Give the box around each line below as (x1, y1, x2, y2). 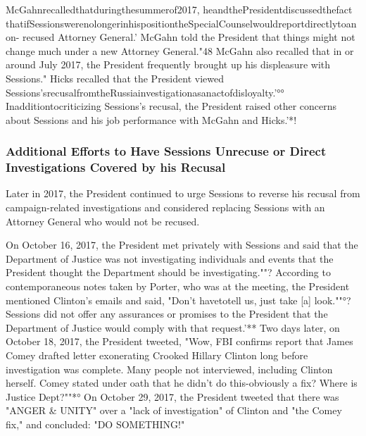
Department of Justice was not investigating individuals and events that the (6, 251, 334, 266)
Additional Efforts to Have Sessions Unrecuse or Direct (6, 142, 327, 160)
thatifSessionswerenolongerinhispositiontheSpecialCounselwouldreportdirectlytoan (6, 15, 357, 30)
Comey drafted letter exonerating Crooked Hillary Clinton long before (6, 348, 308, 363)
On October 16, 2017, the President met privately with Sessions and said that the (6, 237, 358, 252)
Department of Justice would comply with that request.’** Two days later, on (6, 320, 340, 335)
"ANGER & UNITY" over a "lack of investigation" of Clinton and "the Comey (6, 403, 342, 418)
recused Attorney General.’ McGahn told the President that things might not (23, 30, 355, 44)
